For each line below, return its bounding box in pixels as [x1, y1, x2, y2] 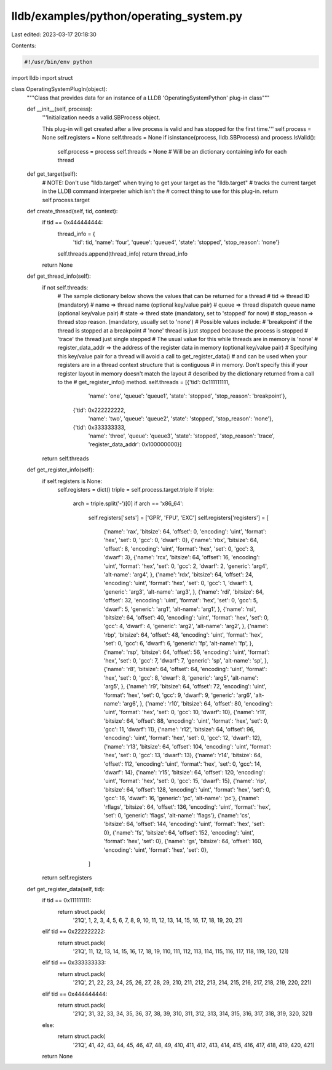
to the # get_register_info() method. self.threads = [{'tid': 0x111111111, [57, 379, 230, 386]
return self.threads [42, 455, 89, 462]
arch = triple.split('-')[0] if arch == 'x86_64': [73, 500, 184, 507]
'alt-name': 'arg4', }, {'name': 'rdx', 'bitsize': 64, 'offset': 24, [103, 571, 254, 578]
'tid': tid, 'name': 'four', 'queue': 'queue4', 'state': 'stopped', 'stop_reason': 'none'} [73, 238, 280, 246]
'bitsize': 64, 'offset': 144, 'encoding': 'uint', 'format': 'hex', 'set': [103, 820, 265, 828]
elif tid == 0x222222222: [42, 928, 106, 935]
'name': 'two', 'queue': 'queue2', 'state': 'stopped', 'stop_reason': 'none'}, [88, 415, 274, 422]
